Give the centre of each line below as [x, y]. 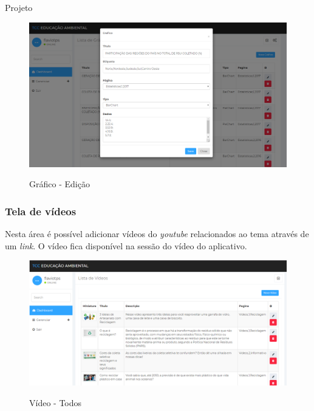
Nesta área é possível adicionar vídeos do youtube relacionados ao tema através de [157, 234]
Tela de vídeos [41, 211]
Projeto [19, 7]
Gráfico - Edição [60, 184]
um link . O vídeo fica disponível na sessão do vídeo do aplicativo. [126, 245]
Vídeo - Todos [56, 403]
